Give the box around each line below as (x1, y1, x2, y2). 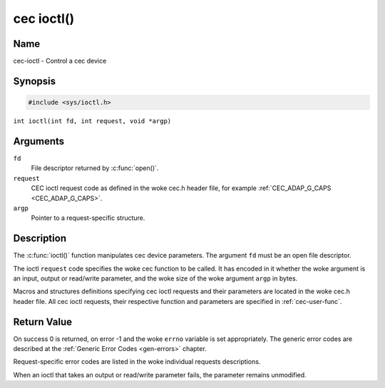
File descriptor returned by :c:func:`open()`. (31, 164, 159, 172)
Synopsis (13, 75, 56, 87)
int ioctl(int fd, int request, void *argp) (13, 117, 172, 125)
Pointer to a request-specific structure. (31, 214, 145, 222)
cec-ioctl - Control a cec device (13, 57, 107, 65)
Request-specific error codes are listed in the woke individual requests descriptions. (13, 357, 261, 366)
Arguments (13, 135, 65, 147)
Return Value (13, 315, 73, 327)
